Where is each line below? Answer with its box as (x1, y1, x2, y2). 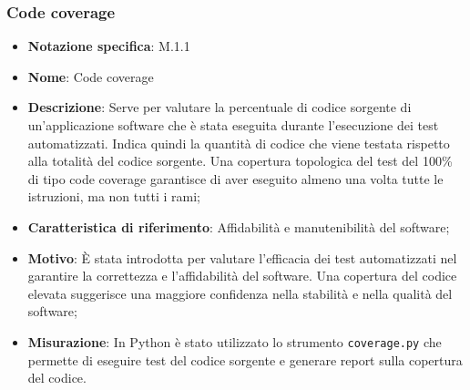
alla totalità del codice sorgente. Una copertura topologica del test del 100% (27, 151, 453, 170)
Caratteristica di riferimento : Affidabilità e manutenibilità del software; (27, 217, 450, 236)
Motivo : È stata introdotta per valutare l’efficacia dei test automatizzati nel (27, 248, 457, 267)
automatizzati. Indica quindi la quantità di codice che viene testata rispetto (27, 133, 450, 152)
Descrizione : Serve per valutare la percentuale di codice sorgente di (27, 97, 412, 117)
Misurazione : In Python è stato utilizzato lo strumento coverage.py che (27, 332, 442, 351)
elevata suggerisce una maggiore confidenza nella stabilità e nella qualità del (27, 283, 453, 303)
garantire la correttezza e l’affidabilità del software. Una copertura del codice (27, 266, 457, 285)
